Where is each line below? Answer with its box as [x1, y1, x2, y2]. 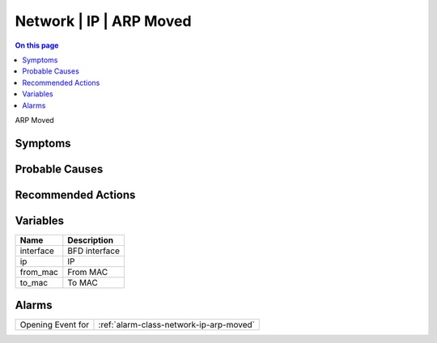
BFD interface [67, 245, 121, 256]
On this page [15, 40, 59, 50]
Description [67, 235, 113, 246]
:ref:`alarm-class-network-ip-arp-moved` [98, 320, 255, 331]
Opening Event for [19, 320, 90, 331]
